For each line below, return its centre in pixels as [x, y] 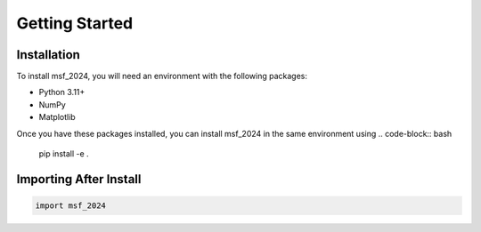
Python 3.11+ [62, 92]
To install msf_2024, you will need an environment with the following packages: [162, 76]
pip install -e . [64, 154]
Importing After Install [79, 179]
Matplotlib [57, 117]
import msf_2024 [71, 206]
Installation [48, 55]
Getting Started [75, 23]
